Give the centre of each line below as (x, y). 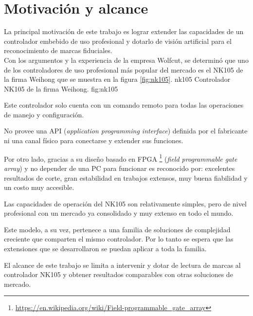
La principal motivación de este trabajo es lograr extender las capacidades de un (124, 31)
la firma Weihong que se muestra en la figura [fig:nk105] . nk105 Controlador (117, 79)
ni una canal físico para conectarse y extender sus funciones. (94, 140)
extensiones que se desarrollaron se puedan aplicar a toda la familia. (105, 249)
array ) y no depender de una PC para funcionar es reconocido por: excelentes (119, 168)
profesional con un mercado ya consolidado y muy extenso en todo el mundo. (119, 213)
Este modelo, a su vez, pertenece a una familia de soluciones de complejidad (117, 229)
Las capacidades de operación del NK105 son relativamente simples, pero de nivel (125, 203)
